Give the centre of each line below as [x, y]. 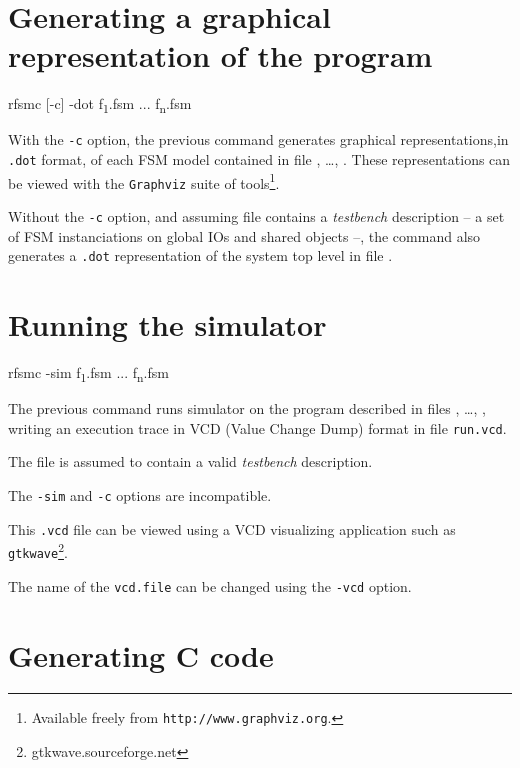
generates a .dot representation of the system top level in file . [200, 255]
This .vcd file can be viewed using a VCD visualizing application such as [232, 528]
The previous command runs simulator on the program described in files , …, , [247, 408]
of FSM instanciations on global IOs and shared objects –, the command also [244, 235]
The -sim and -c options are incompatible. [140, 495]
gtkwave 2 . [38, 551]
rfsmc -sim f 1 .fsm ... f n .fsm [88, 373]
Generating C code [141, 654]
